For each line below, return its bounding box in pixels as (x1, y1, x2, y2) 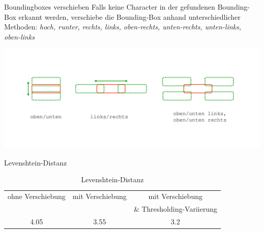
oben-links (4, 31, 35, 42)
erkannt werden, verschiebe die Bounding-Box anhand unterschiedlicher (18, 11, 241, 22)
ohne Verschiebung (8, 191, 66, 202)
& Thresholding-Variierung (134, 204, 217, 214)
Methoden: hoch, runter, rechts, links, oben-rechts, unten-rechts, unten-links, (4, 21, 242, 32)
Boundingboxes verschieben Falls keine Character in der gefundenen (4, 2, 215, 12)
